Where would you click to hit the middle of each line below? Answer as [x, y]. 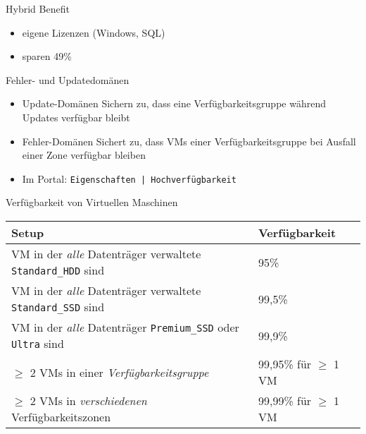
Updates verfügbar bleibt [76, 117]
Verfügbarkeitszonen [61, 417]
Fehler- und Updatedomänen [68, 79]
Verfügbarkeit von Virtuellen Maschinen [92, 202]
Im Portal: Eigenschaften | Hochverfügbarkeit [129, 178]
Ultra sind [38, 343]
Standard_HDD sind [58, 270]
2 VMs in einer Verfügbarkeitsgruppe [119, 372]
